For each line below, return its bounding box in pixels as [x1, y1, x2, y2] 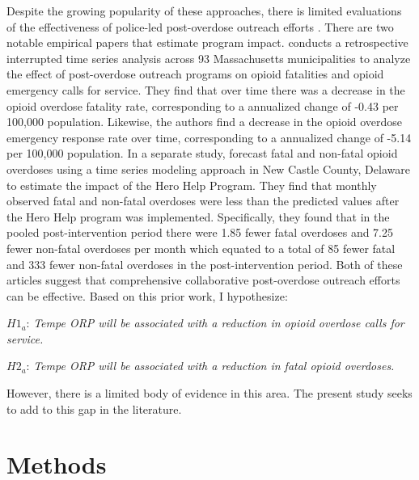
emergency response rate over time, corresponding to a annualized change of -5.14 [6, 128, 412, 145]
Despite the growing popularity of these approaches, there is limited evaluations [6, 2, 402, 19]
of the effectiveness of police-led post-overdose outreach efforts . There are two [6, 18, 394, 35]
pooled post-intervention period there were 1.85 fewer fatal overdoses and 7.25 [6, 224, 394, 241]
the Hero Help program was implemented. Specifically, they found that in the [6, 208, 390, 225]
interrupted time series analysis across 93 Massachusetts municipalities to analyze [6, 49, 411, 66]
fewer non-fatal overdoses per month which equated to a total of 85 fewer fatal [6, 239, 396, 256]
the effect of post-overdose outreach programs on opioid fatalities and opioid [6, 65, 384, 82]
